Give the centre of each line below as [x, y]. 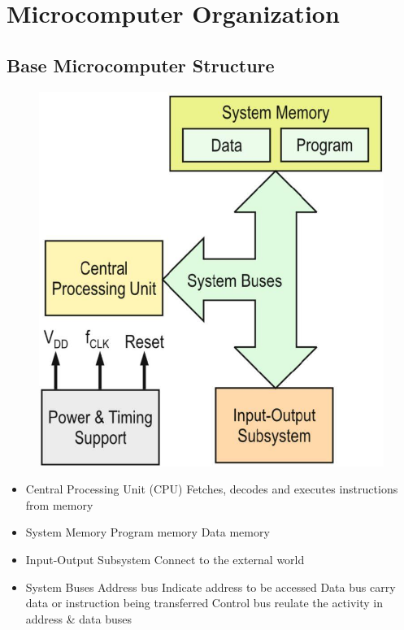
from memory [59, 504]
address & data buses [79, 618]
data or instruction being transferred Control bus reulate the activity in [204, 603]
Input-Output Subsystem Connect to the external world [165, 559]
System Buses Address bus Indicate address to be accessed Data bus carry [211, 587]
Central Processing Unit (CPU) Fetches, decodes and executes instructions [212, 489]
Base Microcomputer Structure [141, 65]
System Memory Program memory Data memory [148, 532]
